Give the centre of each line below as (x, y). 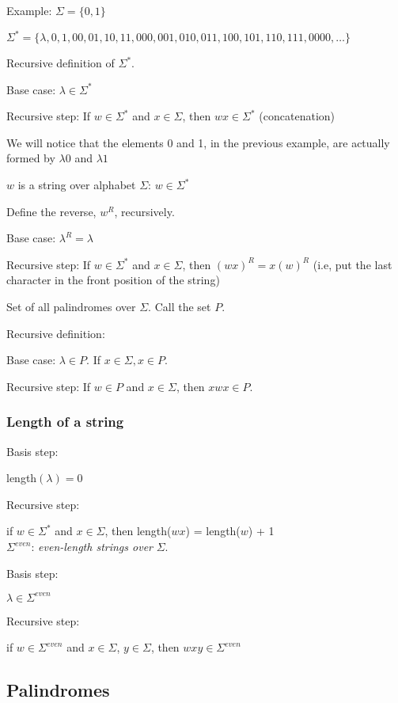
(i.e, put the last (353, 264)
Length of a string (65, 422)
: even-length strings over (92, 546)
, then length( (138, 531)
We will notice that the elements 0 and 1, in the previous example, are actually (198, 142)
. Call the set (180, 307)
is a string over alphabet (77, 185)
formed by (31, 158)
